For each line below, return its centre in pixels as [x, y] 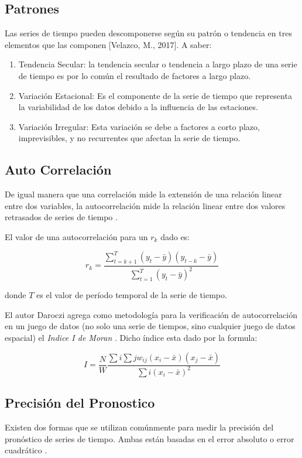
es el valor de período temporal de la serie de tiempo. [132, 295]
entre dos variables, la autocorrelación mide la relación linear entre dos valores [145, 205]
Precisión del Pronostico [80, 403]
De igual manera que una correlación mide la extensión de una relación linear [143, 194]
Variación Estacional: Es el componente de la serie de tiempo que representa [155, 95]
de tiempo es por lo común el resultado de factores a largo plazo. [135, 75]
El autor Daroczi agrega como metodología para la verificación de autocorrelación [151, 314]
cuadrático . [26, 450]
